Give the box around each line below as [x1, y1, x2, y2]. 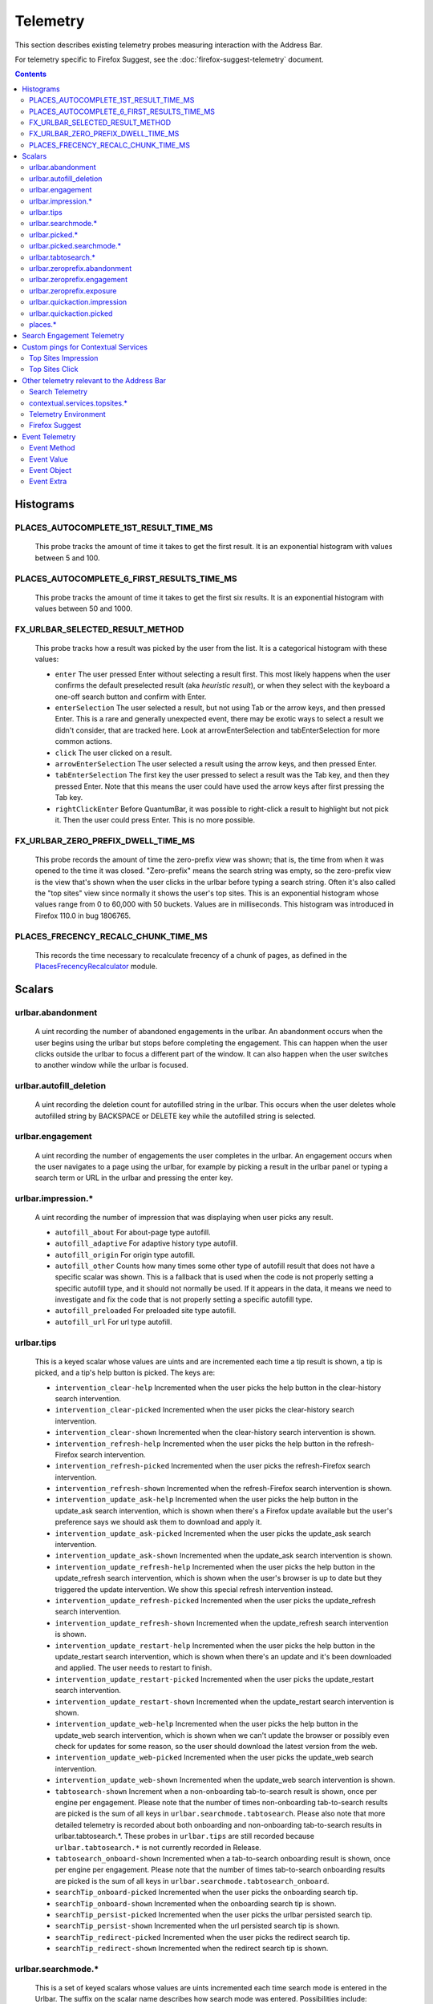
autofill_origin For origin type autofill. [55, 1250, 196, 1259]
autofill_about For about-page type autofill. [55, 1227, 212, 1237]
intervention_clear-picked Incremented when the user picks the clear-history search [55, 1405, 354, 1415]
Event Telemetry [22, 431, 76, 441]
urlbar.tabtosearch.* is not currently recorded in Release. [55, 1842, 262, 1852]
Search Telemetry [29, 387, 88, 397]
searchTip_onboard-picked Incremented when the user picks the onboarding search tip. [55, 1888, 358, 1897]
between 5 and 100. [34, 553, 100, 563]
